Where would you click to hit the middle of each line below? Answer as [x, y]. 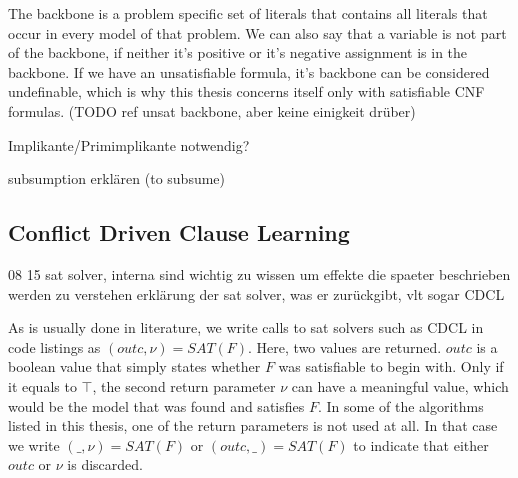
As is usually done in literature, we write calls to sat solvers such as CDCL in [246, 327]
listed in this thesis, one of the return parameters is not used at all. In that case [253, 425]
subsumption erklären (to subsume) [117, 178]
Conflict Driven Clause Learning [179, 232]
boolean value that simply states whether [134, 366]
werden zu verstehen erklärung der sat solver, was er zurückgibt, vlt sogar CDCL [256, 293]
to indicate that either [421, 444]
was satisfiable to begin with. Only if [391, 366]
